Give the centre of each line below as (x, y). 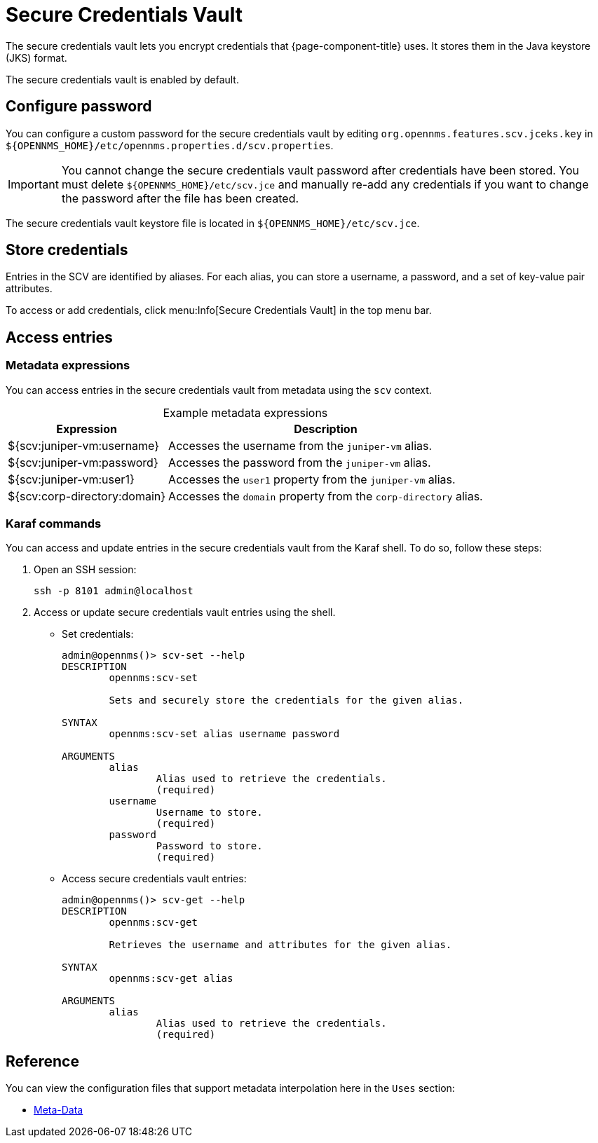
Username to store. (209, 813)
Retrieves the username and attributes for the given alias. (280, 945)
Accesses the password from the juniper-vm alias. (300, 462)
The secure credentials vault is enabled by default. (122, 79)
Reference (42, 1061)
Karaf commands (54, 524)
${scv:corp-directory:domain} (87, 496)
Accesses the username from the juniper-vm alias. (300, 445)
